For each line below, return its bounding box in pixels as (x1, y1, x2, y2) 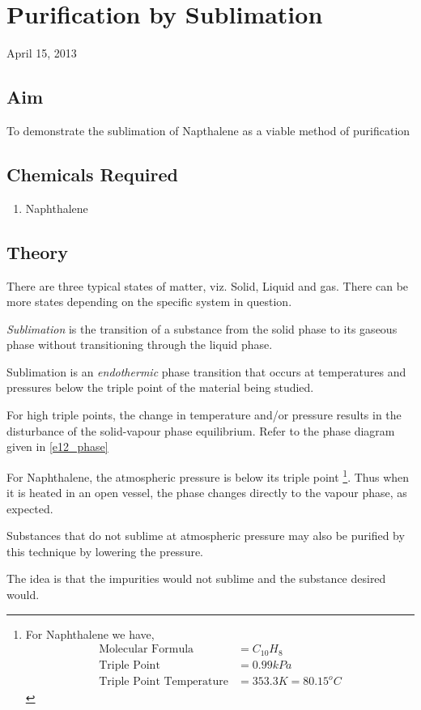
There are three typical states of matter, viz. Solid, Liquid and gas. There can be (6, 277, 409, 294)
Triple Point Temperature (99, 676, 228, 688)
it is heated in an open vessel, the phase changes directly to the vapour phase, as (6, 484, 407, 501)
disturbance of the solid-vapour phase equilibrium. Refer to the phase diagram (6, 422, 395, 439)
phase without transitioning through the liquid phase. (6, 336, 273, 353)
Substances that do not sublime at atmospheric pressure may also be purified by (6, 527, 405, 544)
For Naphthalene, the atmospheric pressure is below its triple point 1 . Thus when (6, 466, 410, 485)
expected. (6, 500, 53, 517)
